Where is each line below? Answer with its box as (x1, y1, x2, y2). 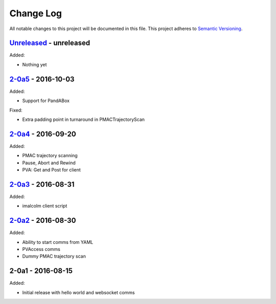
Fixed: (9, 107, 22, 113)
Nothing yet (22, 61, 47, 67)
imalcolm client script (22, 203, 67, 209)
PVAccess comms (22, 246, 61, 252)
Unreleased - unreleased (9, 39, 90, 47)
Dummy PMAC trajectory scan (22, 253, 86, 260)
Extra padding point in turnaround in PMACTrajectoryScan (22, 116, 145, 122)
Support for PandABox (22, 97, 70, 104)
